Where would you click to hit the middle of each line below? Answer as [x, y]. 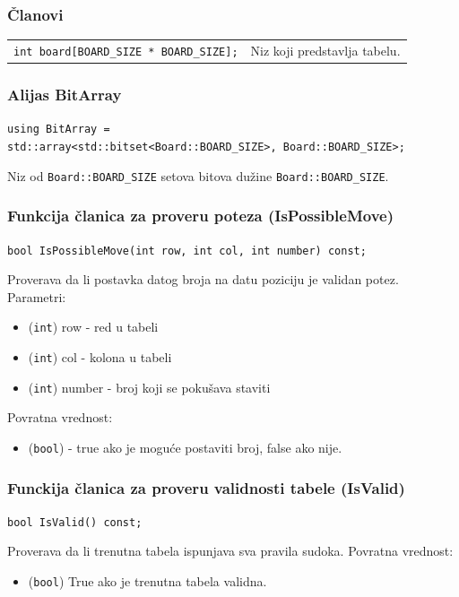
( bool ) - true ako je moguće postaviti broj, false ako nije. [185, 447]
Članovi [35, 14]
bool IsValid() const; [75, 522]
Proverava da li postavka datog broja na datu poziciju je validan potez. [203, 279]
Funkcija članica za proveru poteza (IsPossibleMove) [201, 216]
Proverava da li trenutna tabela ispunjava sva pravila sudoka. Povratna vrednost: [230, 551]
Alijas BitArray [65, 95]
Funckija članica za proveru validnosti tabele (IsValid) [206, 487]
